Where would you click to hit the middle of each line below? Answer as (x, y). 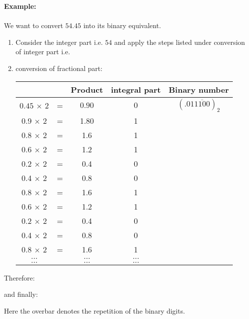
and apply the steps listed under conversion (180, 42)
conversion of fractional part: (59, 68)
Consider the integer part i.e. (59, 42)
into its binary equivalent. (122, 25)
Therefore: (19, 277)
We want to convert (34, 25)
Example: (20, 6)
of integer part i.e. (43, 52)
